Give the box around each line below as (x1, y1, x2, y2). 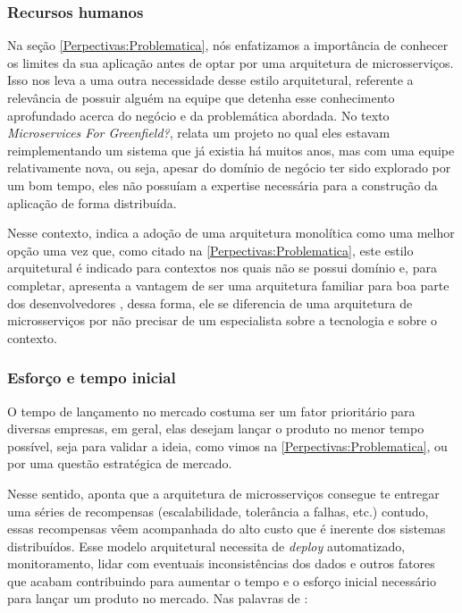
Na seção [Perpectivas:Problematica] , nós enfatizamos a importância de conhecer (7, 36, 449, 55)
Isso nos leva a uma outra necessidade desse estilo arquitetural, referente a (7, 71, 414, 89)
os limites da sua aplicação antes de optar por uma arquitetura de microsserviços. (7, 53, 454, 71)
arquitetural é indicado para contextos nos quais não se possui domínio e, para (7, 258, 437, 277)
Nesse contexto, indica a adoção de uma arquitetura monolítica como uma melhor (7, 223, 455, 242)
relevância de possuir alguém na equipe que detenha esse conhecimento (7, 88, 395, 106)
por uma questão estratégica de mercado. (7, 454, 232, 473)
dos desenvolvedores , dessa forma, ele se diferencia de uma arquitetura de (7, 293, 413, 312)
